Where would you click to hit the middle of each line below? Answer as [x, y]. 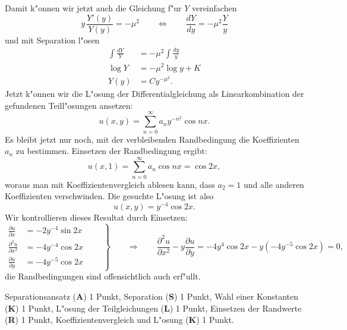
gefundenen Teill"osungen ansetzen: [69, 105]
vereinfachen [214, 8]
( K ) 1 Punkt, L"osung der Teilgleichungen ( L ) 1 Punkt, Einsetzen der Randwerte [153, 308]
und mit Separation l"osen [52, 40]
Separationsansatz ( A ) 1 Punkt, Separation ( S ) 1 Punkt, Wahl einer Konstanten [152, 296]
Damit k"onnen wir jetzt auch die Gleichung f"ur [93, 8]
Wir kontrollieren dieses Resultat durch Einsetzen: [96, 217]
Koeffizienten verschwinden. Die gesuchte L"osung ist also [109, 196]
